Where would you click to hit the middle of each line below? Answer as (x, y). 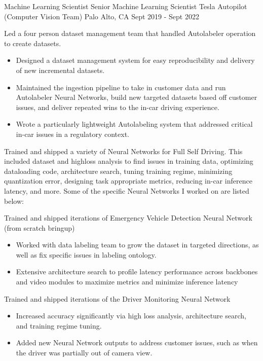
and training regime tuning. (59, 325)
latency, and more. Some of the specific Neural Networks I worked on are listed (127, 190)
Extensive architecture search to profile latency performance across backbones (137, 272)
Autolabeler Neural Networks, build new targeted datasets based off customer (137, 97)
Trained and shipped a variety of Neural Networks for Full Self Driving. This (123, 151)
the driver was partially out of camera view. (84, 353)
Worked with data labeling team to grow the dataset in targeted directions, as (137, 245)
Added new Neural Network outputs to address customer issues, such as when (137, 342)
